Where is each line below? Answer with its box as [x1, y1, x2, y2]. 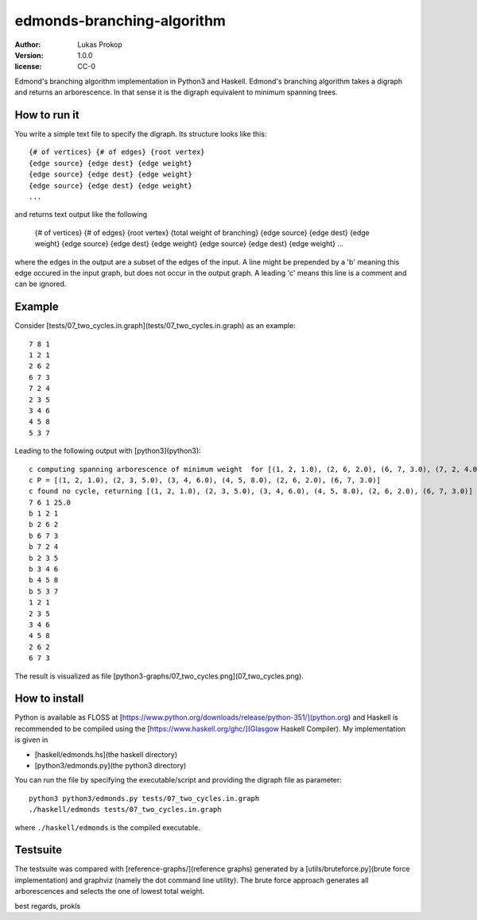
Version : [14, 50, 44, 60]
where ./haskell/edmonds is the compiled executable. [14, 822, 200, 832]
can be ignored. [14, 279, 67, 289]
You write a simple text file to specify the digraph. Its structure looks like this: [14, 129, 267, 139]
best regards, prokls [14, 901, 81, 910]
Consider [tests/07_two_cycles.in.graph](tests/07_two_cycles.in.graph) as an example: [14, 321, 296, 331]
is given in [14, 735, 48, 744]
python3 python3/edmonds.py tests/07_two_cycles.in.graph [29, 794, 260, 802]
